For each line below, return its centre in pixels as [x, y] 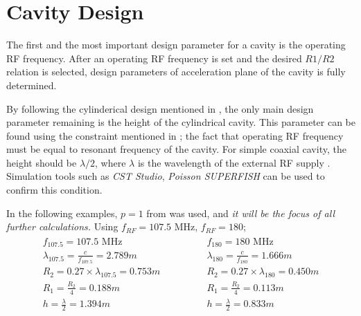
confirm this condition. [54, 190]
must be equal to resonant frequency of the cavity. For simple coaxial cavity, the [176, 149]
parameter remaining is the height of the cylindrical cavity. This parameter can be [181, 122]
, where [111, 162]
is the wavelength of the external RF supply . [234, 162]
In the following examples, [62, 213]
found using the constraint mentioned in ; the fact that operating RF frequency [175, 135]
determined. [32, 85]
